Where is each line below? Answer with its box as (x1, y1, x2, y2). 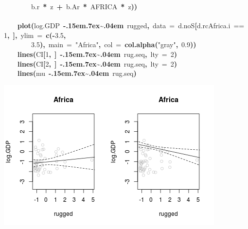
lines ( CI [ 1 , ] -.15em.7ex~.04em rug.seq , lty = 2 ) (18, 49, 177, 59)
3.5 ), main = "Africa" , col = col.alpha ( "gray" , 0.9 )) (31, 39, 196, 50)
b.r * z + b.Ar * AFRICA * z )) (31, 1, 138, 11)
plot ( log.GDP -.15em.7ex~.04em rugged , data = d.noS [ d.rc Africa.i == (18, 20, 245, 31)
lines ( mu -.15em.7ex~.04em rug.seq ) (18, 68, 137, 78)
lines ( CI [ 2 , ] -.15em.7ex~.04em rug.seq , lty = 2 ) (18, 58, 177, 69)
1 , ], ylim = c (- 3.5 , (4, 30, 66, 40)
